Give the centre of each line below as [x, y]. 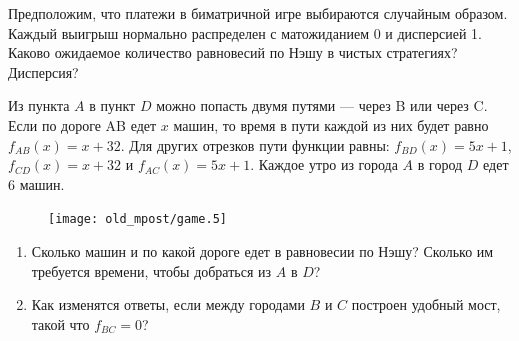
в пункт [112, 105]
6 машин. [36, 183]
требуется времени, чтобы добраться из [151, 270]
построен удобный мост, [426, 304]
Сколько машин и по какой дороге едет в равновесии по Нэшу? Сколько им [262, 251]
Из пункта [39, 105]
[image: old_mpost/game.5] [137, 219]
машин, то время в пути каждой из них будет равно [331, 124]
